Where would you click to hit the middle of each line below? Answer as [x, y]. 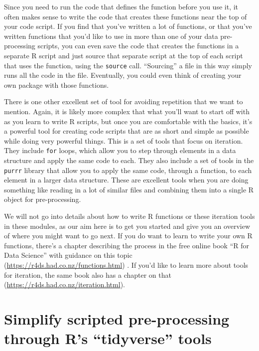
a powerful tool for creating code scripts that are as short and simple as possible [127, 131]
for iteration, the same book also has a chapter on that [88, 274]
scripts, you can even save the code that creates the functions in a [138, 46]
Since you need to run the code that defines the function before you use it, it [121, 6]
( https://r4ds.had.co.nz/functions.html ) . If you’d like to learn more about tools [126, 265]
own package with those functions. [57, 85]
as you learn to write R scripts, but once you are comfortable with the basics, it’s [128, 121]
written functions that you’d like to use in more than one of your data [111, 36]
